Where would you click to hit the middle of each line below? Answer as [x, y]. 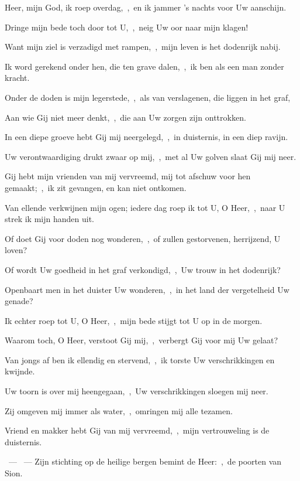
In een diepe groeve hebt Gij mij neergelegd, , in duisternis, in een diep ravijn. [146, 137]
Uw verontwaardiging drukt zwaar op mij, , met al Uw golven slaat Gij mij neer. [151, 156]
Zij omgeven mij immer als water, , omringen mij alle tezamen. [119, 410]
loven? [16, 250]
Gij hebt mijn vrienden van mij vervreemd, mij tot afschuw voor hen [128, 176]
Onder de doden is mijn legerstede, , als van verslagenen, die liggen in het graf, [148, 97]
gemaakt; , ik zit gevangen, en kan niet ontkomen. [96, 187]
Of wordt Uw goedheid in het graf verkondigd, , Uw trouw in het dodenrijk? [143, 269]
